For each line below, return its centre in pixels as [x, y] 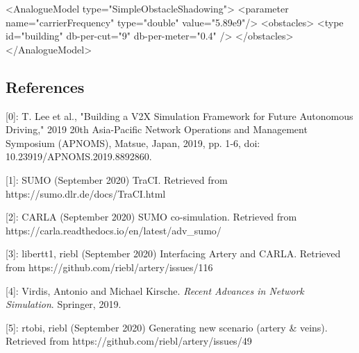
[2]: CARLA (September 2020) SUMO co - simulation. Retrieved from [151, 217]
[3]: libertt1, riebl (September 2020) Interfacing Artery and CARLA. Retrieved [173, 253]
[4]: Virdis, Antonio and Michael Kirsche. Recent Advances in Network [155, 290]
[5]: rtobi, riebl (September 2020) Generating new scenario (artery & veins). [167, 327]
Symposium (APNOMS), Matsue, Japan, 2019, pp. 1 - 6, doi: [133, 143]
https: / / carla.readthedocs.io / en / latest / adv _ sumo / [114, 230]
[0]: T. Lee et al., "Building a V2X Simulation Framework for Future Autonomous [179, 115]
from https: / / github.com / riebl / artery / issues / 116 [109, 267]
